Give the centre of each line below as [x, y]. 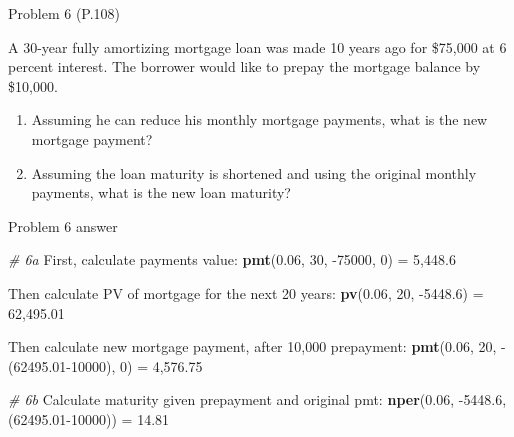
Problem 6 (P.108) [64, 13]
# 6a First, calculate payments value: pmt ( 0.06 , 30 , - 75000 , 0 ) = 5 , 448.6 [232, 259]
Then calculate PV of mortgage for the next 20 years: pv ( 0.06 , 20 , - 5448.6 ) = [246, 292]
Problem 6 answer [63, 225]
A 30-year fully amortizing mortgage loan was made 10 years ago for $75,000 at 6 [257, 46]
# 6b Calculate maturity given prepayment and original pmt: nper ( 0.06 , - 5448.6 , [257, 399]
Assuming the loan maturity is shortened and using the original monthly [254, 172]
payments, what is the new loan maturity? [161, 192]
